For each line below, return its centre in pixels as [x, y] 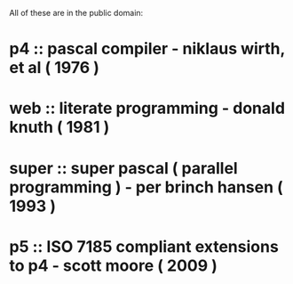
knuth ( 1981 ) [59, 127]
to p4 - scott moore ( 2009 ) [113, 265]
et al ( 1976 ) [55, 68]
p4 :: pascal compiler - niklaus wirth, [147, 49]
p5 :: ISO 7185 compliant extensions [144, 246]
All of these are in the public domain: [76, 13]
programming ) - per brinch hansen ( [146, 187]
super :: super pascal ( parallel [123, 168]
